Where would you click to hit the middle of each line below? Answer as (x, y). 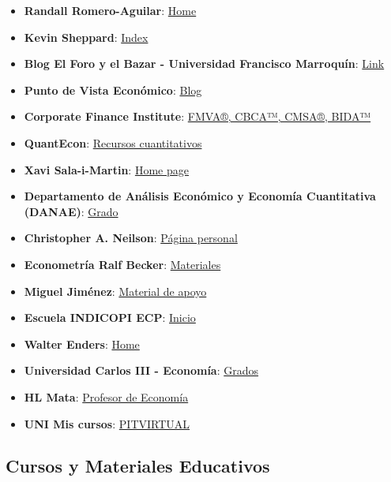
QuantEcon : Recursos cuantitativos (113, 142)
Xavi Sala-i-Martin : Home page (106, 169)
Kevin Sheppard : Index (86, 37)
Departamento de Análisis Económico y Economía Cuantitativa (200, 196)
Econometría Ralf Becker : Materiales (122, 264)
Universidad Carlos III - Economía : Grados (141, 370)
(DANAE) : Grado (71, 211)
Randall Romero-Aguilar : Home (110, 10)
